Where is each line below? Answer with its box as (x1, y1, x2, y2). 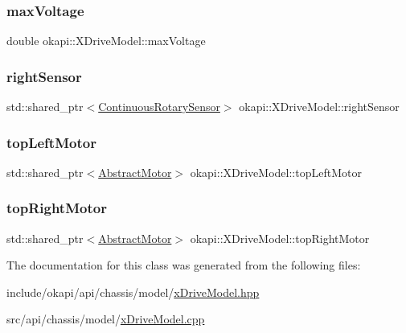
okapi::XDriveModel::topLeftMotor (190, 163, 362, 180)
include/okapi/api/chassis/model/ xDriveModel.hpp (6, 283, 260, 300)
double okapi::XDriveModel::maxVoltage (6, 32, 206, 49)
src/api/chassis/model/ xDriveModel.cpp (6, 310, 205, 327)
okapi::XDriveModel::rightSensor (239, 98, 400, 115)
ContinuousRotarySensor (98, 98, 220, 115)
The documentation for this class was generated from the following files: (6, 257, 361, 273)
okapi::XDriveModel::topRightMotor (190, 229, 370, 246)
